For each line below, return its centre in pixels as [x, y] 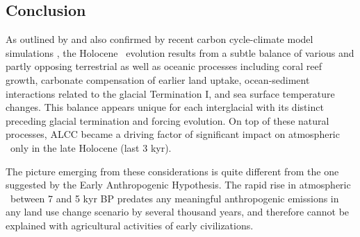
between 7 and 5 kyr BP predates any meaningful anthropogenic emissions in [174, 198]
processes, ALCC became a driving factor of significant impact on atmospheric [173, 134]
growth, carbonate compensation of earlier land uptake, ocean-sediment [158, 79]
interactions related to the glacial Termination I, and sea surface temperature [170, 93]
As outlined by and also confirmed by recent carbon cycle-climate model [159, 39]
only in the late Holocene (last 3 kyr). [91, 147]
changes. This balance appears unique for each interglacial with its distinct [165, 107]
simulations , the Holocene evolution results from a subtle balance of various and [180, 52]
